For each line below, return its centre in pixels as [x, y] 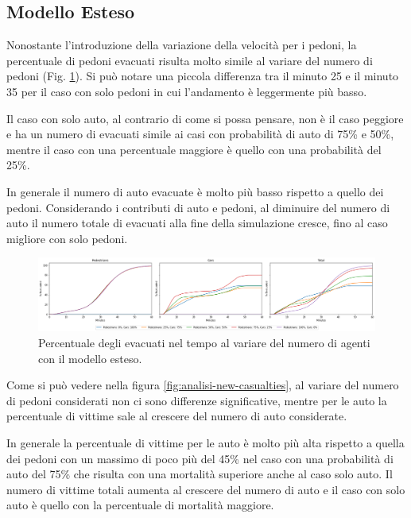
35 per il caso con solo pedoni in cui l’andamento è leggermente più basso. [187, 91]
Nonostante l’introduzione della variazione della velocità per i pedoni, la [182, 45]
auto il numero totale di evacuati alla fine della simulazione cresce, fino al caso [197, 223]
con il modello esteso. [90, 358]
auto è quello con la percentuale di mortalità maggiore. [140, 505]
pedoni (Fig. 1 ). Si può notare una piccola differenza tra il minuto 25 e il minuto [203, 76]
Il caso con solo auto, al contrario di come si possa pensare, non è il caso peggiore [205, 118]
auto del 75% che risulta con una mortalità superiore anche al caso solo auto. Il [200, 474]
